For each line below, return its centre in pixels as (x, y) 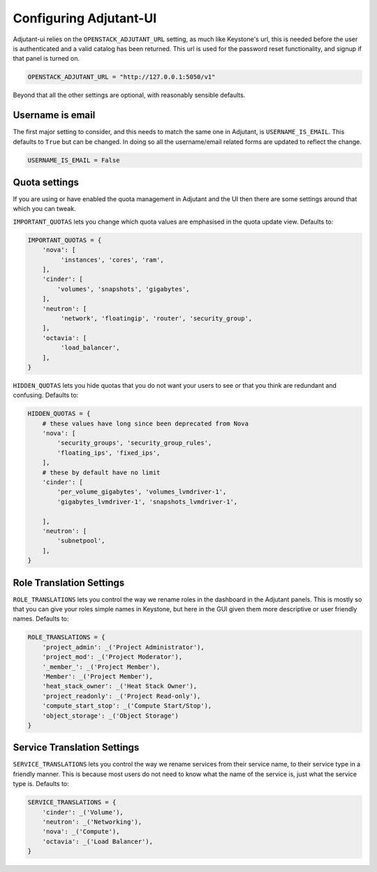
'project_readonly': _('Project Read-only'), (121, 696)
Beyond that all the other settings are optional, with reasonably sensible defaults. (129, 95)
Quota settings (46, 182)
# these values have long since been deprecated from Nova (146, 423)
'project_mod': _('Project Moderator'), (112, 657)
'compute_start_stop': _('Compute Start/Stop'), (127, 706)
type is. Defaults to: (41, 784)
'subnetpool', (81, 541)
